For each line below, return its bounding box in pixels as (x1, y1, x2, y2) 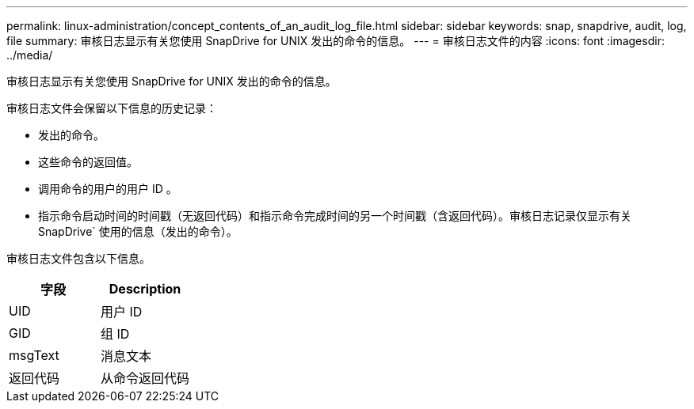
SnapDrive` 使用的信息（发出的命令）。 (38, 225, 238, 238)
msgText (9, 347, 59, 363)
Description (109, 281, 181, 297)
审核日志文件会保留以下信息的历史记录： (6, 101, 217, 115)
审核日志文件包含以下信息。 (6, 252, 151, 265)
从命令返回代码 (101, 370, 190, 386)
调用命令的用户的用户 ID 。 (38, 182, 177, 195)
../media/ (6, 48, 53, 62)
